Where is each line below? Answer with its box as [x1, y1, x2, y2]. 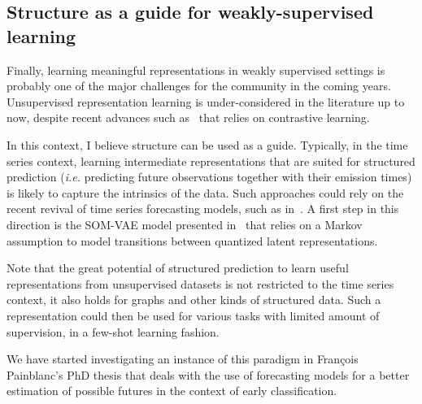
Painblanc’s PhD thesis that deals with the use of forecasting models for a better [7, 366, 410, 383]
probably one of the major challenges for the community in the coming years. [7, 77, 391, 94]
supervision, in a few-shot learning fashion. [7, 323, 220, 340]
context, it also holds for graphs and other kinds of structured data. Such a [7, 291, 381, 308]
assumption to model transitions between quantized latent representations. [7, 232, 378, 249]
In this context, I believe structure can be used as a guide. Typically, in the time [7, 136, 408, 153]
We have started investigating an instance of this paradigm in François [7, 350, 359, 367]
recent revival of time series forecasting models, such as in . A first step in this [7, 200, 399, 217]
